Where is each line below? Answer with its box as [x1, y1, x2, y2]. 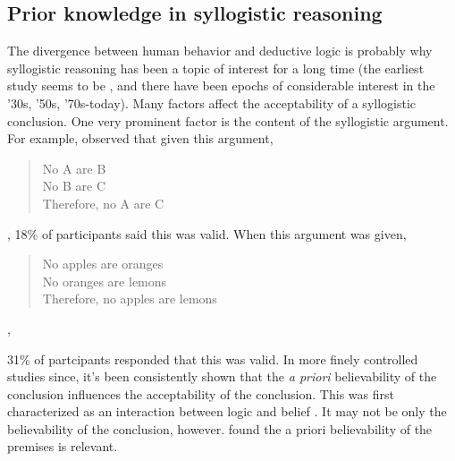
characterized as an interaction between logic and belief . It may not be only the [7, 402, 447, 421]
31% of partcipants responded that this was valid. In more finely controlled [7, 349, 418, 368]
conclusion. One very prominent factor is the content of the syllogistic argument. [7, 111, 449, 130]
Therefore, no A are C [42, 193, 164, 212]
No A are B [42, 158, 106, 177]
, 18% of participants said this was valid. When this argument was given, [7, 224, 407, 243]
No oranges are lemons [42, 271, 167, 290]
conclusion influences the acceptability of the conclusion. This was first [7, 384, 394, 403]
